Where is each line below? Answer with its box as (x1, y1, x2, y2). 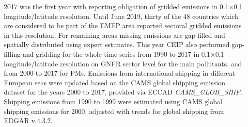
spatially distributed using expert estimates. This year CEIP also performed (4, 39, 230, 49)
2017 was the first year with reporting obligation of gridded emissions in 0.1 (4, 1, 229, 11)
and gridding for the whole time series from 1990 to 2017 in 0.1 (22, 48, 210, 59)
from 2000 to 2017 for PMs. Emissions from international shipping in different (4, 68, 235, 78)
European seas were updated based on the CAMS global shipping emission (4, 77, 225, 87)
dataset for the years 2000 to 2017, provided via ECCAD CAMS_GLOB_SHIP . (4, 87, 242, 97)
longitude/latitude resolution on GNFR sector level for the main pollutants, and (4, 58, 242, 68)
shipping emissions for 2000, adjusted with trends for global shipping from (4, 106, 224, 116)
